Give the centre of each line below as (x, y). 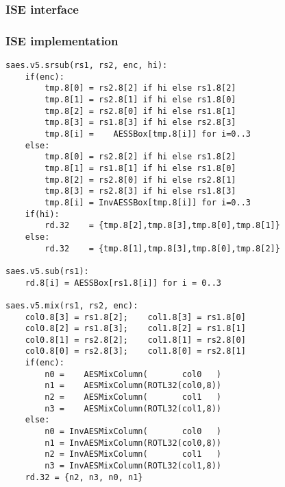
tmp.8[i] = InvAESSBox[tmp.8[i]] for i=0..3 (148, 202)
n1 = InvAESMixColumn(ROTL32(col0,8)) (133, 443)
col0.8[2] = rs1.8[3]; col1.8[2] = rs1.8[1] (135, 329)
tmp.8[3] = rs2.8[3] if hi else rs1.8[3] (140, 191)
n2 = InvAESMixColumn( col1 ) (133, 454)
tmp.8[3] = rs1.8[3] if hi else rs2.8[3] (140, 123)
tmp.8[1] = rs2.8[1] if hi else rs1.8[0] (140, 100)
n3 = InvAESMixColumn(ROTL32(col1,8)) (133, 466)
